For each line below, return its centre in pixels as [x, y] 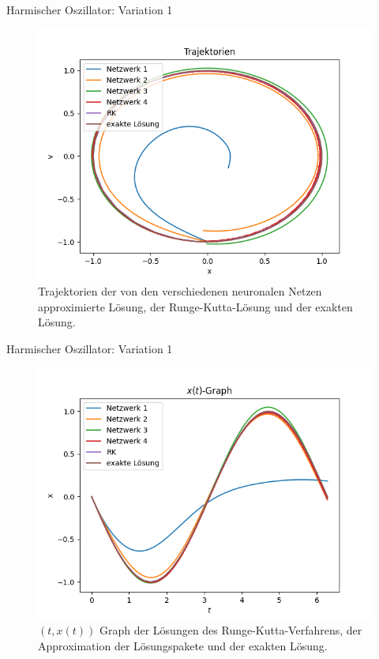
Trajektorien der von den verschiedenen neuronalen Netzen [180, 291]
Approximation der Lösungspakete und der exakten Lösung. [183, 645]
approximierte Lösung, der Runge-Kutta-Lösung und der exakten [195, 306]
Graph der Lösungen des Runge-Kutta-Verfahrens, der [231, 630]
